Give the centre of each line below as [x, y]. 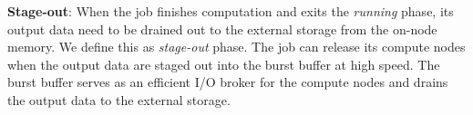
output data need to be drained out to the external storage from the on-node [222, 29]
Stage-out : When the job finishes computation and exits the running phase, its [231, 11]
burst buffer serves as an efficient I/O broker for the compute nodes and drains [228, 82]
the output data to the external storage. [119, 99]
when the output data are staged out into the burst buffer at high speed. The [224, 64]
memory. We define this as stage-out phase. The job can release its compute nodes [236, 47]
